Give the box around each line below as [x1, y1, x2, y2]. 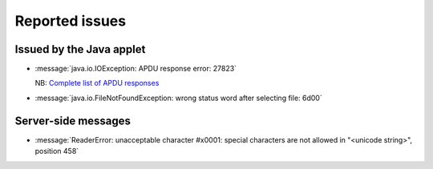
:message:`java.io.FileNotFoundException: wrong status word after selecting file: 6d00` [34, 93, 322, 103]
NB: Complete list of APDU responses [34, 78, 160, 88]
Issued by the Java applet [14, 42, 146, 56]
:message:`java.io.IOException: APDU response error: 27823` [34, 64, 237, 74]
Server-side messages [14, 114, 132, 127]
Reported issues [14, 12, 127, 30]
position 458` [34, 147, 79, 156]
